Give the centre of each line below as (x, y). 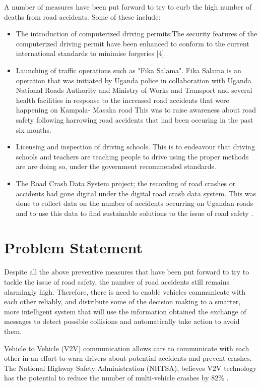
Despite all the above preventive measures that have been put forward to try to (127, 272)
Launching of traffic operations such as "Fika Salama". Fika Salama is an (128, 70)
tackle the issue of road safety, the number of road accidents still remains (117, 282)
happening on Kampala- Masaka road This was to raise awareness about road (136, 110)
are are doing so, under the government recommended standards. (116, 166)
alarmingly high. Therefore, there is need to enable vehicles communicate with (125, 291)
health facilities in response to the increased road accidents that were (122, 100)
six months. (34, 129)
